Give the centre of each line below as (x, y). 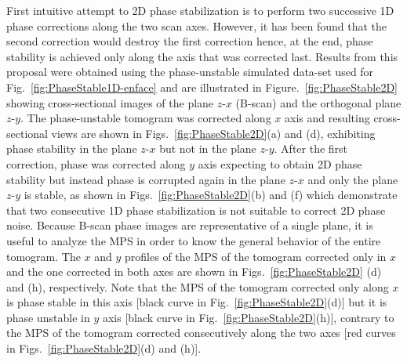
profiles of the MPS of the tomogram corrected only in (256, 256)
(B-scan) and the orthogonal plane (318, 102)
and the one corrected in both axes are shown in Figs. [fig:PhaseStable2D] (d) (194, 271)
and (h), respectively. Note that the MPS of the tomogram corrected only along (198, 286)
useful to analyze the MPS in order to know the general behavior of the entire (194, 240)
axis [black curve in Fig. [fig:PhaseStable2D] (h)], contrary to (248, 317)
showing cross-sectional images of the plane (110, 102)
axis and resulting (327, 118)
